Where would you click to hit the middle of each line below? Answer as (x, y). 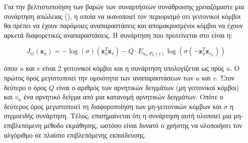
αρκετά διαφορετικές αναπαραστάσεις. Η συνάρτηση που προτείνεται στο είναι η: (118, 35)
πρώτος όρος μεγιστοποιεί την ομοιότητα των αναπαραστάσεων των (99, 77)
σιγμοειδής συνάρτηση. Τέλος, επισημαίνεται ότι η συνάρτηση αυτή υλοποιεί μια (118, 116)
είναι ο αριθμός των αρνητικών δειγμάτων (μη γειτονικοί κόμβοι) (148, 87)
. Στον (225, 77)
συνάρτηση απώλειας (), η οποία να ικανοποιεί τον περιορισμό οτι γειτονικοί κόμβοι (122, 16)
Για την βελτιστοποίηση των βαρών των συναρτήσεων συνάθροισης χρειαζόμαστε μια (124, 6)
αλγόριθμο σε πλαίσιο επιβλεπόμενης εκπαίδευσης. (75, 135)
